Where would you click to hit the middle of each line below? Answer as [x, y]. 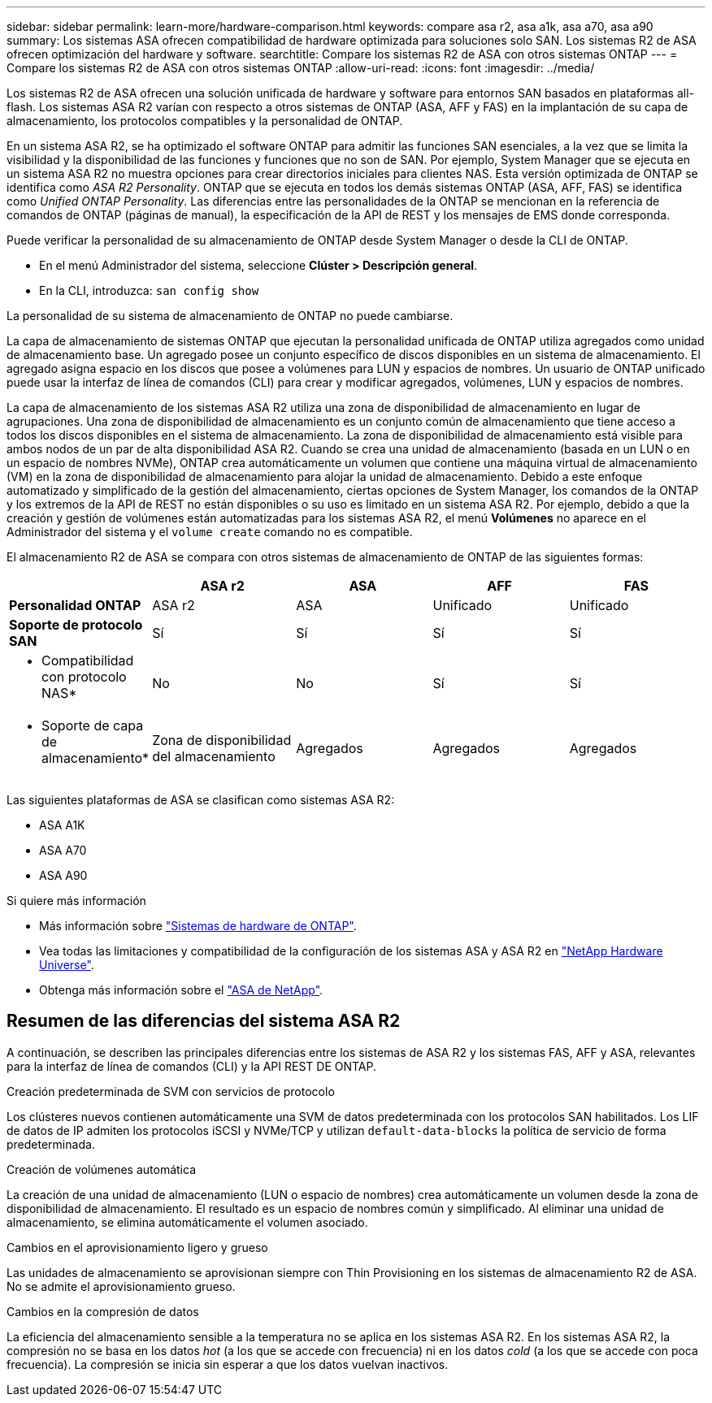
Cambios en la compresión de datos [103, 1311]
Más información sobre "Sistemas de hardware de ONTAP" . [198, 926]
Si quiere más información [76, 901]
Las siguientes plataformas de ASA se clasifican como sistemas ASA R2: [201, 800]
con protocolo [84, 677]
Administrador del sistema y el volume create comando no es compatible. [210, 532]
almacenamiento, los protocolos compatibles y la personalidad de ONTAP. [205, 121]
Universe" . [67, 965]
